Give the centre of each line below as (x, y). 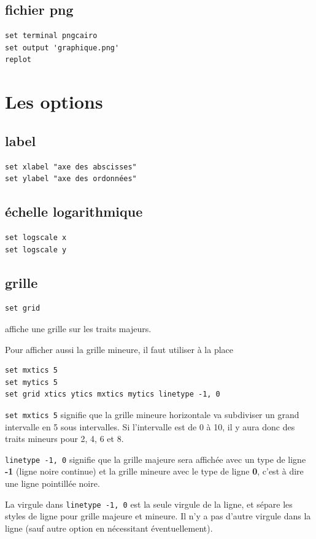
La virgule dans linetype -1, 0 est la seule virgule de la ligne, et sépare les (149, 504)
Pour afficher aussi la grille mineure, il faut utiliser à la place (119, 349)
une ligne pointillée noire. (52, 483)
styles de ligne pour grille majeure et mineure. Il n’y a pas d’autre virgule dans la (158, 516)
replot (18, 60)
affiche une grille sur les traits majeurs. (78, 328)
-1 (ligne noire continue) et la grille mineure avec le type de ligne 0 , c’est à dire (154, 471)
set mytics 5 (31, 382)
